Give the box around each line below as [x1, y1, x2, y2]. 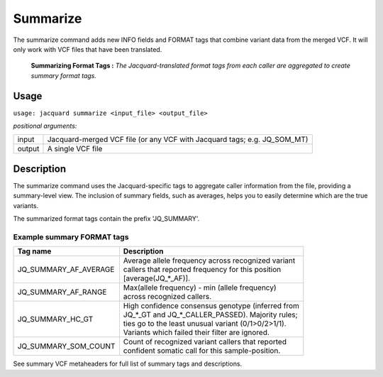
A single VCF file [47, 144, 103, 154]
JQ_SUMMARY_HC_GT [17, 315, 94, 324]
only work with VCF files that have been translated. [13, 45, 162, 53]
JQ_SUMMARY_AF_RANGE [17, 288, 107, 297]
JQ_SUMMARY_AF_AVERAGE [17, 265, 115, 275]
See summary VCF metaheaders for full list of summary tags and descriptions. [13, 359, 243, 368]
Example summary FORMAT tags [13, 231, 129, 241]
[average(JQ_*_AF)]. [123, 273, 191, 283]
